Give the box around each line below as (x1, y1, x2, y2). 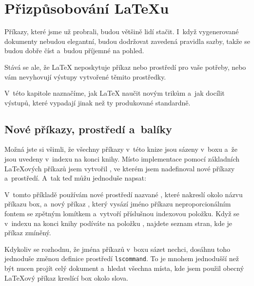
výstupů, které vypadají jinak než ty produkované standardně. (4, 97, 191, 107)
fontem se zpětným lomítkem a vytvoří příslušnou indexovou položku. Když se (4, 208, 239, 219)
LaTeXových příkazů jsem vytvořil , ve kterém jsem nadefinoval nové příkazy (4, 163, 235, 173)
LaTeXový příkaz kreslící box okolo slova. (4, 272, 128, 283)
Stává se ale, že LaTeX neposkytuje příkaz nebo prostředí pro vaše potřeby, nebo (4, 61, 246, 72)
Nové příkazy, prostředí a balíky (4, 121, 172, 136)
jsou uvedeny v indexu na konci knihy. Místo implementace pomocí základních (4, 154, 240, 164)
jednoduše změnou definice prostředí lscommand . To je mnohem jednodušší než (4, 253, 239, 264)
